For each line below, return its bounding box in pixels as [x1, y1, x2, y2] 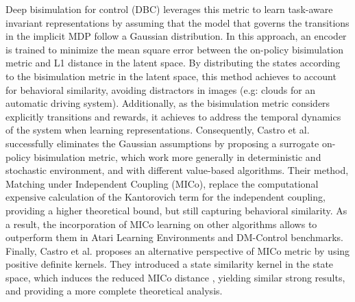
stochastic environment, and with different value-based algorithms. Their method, [5, 163, 349, 177]
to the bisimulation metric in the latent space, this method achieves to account [5, 68, 336, 83]
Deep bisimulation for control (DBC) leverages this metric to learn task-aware [5, 2, 333, 16]
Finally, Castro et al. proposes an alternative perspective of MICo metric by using [5, 243, 350, 257]
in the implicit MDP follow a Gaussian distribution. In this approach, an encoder [5, 29, 347, 43]
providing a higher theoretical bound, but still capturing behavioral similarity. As [5, 203, 347, 217]
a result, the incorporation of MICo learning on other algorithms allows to [5, 216, 317, 231]
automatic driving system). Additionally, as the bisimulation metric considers [5, 96, 330, 110]
